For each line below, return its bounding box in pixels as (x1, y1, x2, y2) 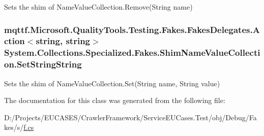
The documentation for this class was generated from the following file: (4, 95, 225, 106)
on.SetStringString (4, 58, 82, 71)
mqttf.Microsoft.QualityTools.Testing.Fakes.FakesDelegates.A (4, 23, 260, 36)
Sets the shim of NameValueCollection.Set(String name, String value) (4, 78, 220, 88)
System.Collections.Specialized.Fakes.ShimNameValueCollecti (4, 46, 260, 59)
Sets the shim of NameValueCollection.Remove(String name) (4, 2, 193, 12)
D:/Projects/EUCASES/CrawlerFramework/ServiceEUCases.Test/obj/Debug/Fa (4, 112, 257, 122)
